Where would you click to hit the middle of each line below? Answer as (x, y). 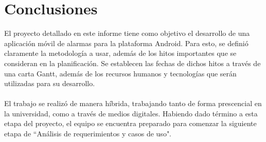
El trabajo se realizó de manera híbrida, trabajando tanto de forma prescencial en (133, 103)
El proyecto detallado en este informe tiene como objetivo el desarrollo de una (127, 33)
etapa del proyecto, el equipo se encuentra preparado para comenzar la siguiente (130, 123)
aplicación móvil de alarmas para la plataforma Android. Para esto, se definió (126, 43)
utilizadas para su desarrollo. (50, 83)
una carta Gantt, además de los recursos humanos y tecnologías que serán (120, 73)
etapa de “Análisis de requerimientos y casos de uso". (88, 134)
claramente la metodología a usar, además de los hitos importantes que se (120, 53)
